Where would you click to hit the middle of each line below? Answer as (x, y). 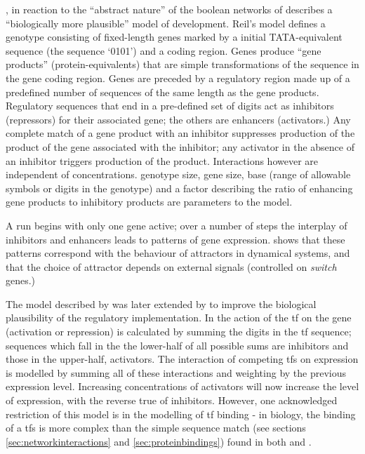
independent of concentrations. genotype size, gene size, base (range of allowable (178, 174)
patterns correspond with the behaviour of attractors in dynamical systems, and (178, 253)
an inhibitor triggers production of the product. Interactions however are (162, 160)
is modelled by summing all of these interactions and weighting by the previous (176, 372)
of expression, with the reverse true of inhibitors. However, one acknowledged (172, 400)
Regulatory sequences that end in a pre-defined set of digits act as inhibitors (170, 106)
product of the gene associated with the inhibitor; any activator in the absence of (180, 146)
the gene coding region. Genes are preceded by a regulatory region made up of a (178, 78)
